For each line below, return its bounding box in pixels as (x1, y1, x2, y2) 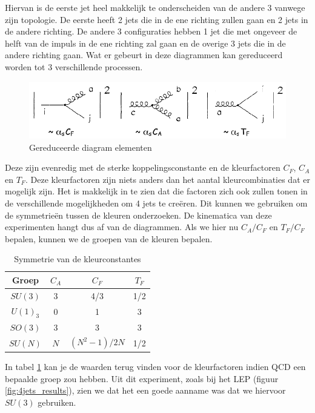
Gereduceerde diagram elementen (29, 140, 152, 153)
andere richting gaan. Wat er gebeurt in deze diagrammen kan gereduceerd (5, 48, 283, 61)
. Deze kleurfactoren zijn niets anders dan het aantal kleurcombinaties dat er (25, 173, 310, 185)
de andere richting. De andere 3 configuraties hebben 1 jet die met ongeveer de (5, 25, 297, 38)
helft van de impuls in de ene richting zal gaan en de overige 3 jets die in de (5, 36, 286, 49)
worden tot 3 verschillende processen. (5, 60, 143, 73)
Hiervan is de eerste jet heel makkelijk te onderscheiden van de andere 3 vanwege (5, 1, 305, 13)
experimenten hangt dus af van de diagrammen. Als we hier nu (5, 220, 239, 233)
